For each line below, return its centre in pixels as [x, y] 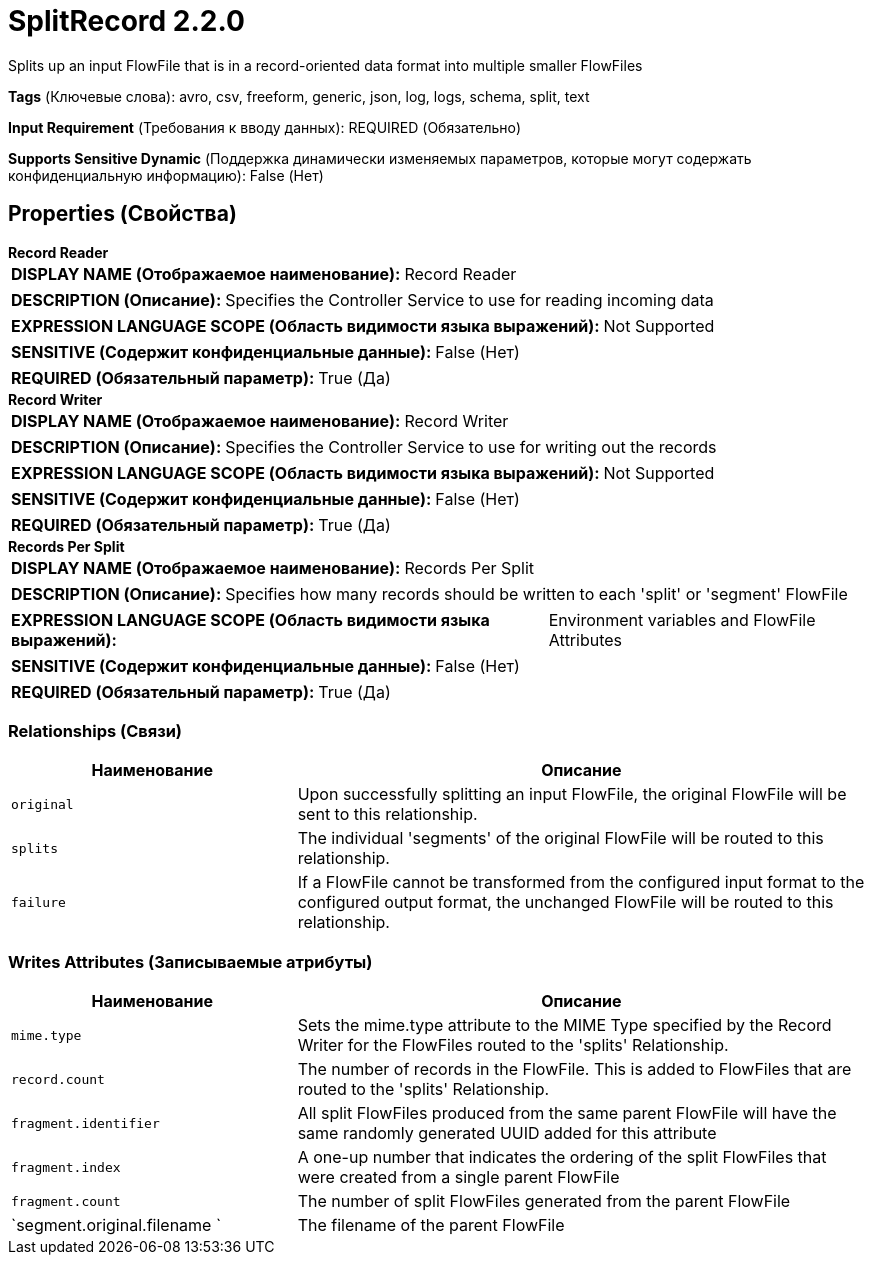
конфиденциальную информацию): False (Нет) [166, 175]
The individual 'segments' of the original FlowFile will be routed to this [560, 838]
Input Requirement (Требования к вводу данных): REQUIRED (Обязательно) [265, 127]
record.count [58, 1079]
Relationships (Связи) [95, 730]
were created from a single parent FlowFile [458, 1177]
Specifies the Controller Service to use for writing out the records [471, 446]
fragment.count [66, 1201]
